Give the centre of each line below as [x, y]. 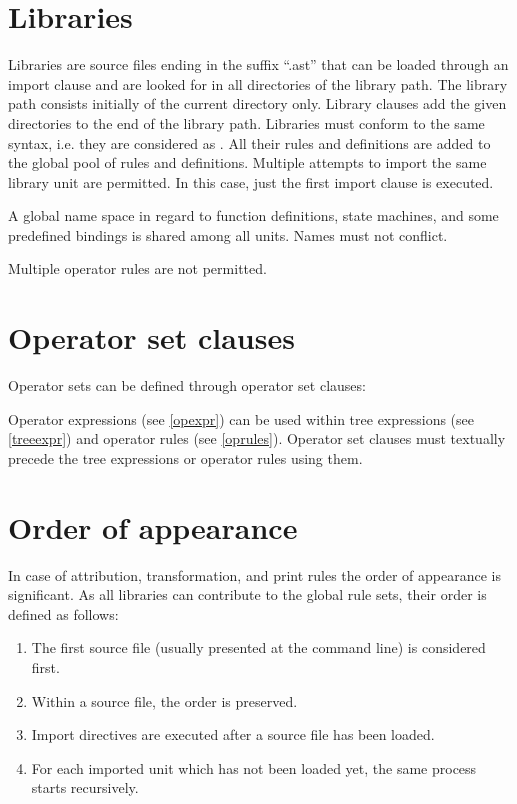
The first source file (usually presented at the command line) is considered [258, 647]
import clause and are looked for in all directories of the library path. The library [258, 83]
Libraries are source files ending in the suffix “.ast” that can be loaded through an [258, 64]
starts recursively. [85, 787]
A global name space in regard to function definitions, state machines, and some [253, 215]
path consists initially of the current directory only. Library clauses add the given [257, 103]
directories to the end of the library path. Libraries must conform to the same [246, 122]
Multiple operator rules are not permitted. [137, 268]
